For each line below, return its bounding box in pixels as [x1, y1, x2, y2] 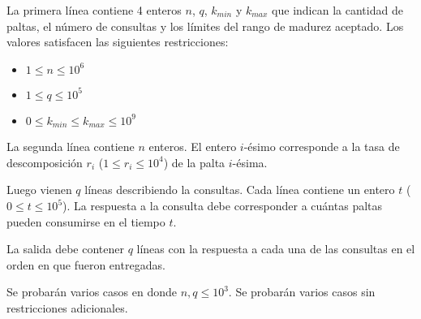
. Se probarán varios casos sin [228, 283, 376, 300]
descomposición [6, 153, 83, 170]
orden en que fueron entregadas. [6, 256, 165, 273]
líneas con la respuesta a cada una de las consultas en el [136, 240, 415, 257]
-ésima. [232, 153, 268, 170]
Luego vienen [6, 181, 72, 198]
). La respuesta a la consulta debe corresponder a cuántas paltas [62, 197, 383, 214]
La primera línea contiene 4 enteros [6, 2, 182, 18]
